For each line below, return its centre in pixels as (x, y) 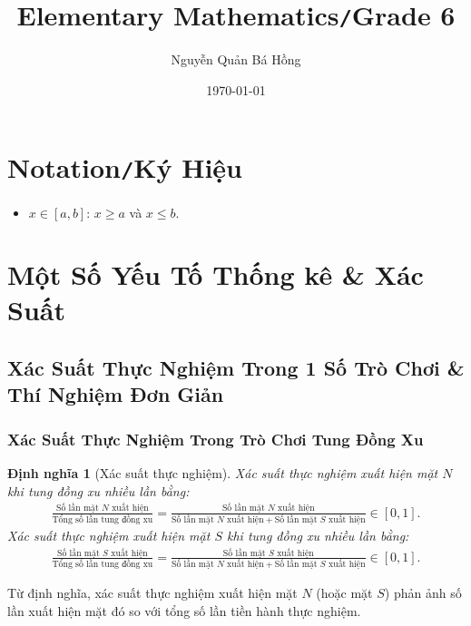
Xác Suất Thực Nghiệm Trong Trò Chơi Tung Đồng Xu (216, 439)
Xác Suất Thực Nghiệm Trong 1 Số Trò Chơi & (236, 368)
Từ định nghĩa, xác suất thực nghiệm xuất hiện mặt (152, 593)
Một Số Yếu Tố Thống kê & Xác (216, 274)
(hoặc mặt (344, 593)
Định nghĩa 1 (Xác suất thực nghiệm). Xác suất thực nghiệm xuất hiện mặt (223, 473)
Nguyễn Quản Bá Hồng (236, 59)
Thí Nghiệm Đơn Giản (116, 394)
